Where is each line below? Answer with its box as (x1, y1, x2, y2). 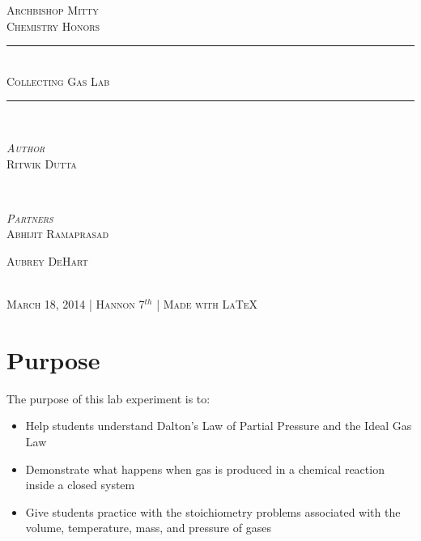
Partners (6, 209, 53, 226)
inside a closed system (25, 476, 135, 493)
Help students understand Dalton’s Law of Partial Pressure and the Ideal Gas (25, 417, 412, 434)
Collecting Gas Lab (6, 72, 110, 89)
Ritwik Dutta (6, 155, 77, 172)
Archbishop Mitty (6, 2, 99, 18)
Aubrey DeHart (6, 252, 88, 269)
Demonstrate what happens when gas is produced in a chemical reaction (25, 460, 385, 477)
